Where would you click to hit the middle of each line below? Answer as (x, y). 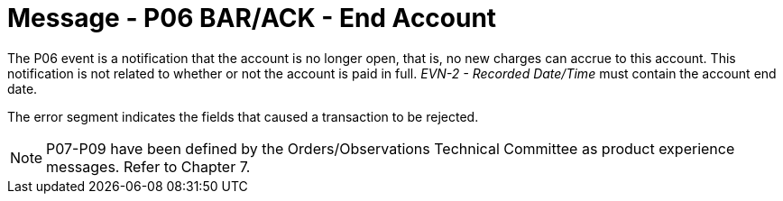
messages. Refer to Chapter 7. (148, 166)
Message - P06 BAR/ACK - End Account (252, 18)
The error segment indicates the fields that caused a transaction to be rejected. (243, 116)
